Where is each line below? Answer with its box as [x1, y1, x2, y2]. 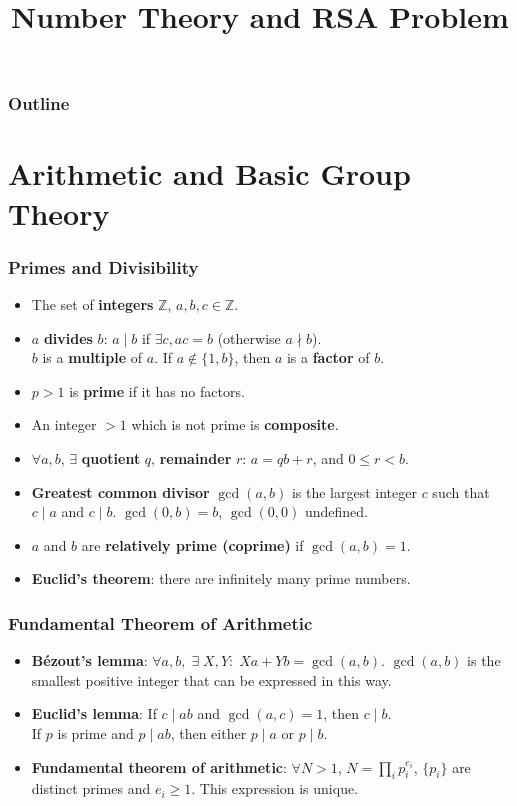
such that [432, 481, 490, 502]
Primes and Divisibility [8, 254, 199, 279]
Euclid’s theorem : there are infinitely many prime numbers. [31, 568, 411, 589]
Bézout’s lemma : [31, 650, 148, 671]
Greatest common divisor [31, 481, 210, 502]
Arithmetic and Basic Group [8, 153, 411, 194]
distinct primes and [31, 778, 151, 799]
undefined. [304, 501, 368, 522]
